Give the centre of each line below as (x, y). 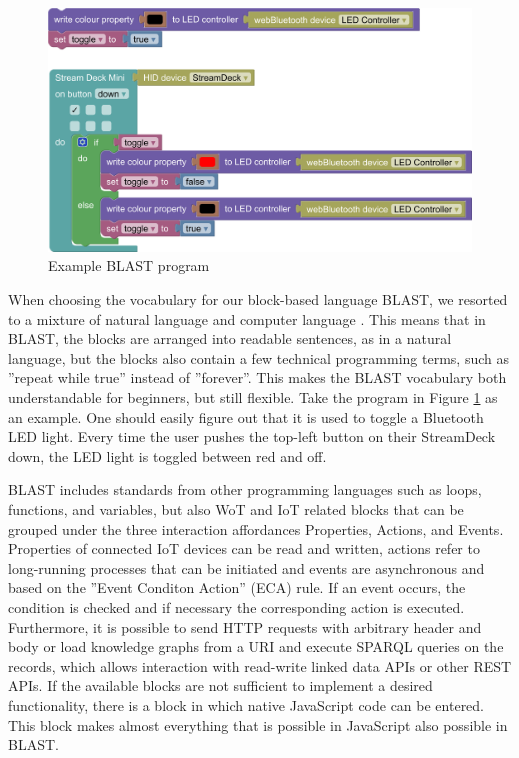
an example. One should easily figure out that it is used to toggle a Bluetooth (246, 416)
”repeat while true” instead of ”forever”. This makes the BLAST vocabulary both (257, 377)
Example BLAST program (129, 265)
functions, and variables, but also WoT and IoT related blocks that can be (236, 509)
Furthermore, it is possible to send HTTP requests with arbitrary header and (245, 626)
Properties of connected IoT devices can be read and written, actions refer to (244, 548)
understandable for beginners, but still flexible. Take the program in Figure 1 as (253, 397)
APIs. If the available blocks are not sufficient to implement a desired (220, 685)
